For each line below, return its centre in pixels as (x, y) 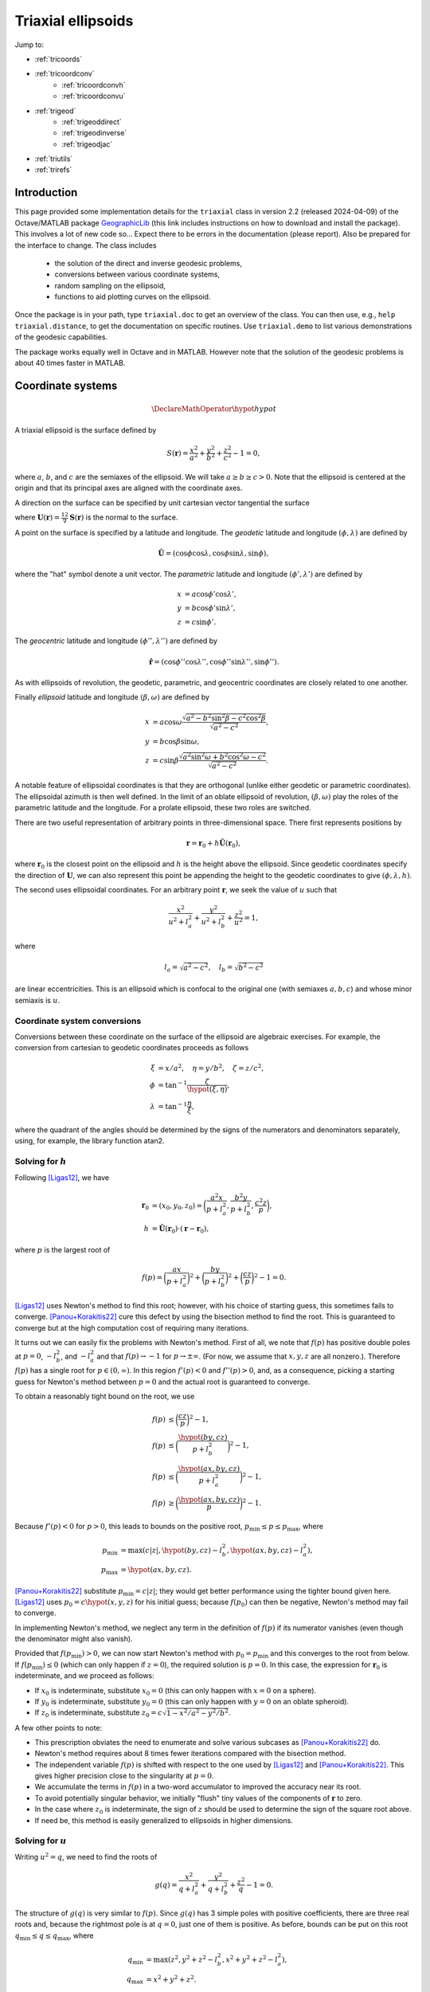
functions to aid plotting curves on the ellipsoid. (133, 297)
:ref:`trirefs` (53, 170)
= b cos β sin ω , (176, 742)
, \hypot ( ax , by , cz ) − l (265, 1551)
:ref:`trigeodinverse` (94, 133)
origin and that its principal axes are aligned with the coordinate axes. (129, 488)
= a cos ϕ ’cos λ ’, (210, 594)
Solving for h (41, 1162)
